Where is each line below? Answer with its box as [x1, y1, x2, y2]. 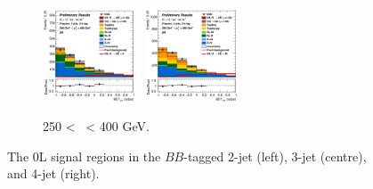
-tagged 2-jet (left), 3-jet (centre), [183, 146, 367, 165]
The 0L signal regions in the [7, 146, 161, 165]
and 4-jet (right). [7, 164, 100, 183]
